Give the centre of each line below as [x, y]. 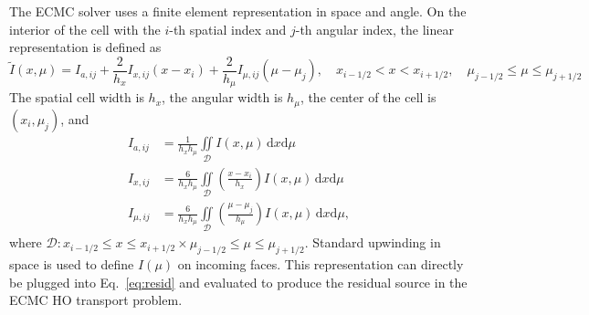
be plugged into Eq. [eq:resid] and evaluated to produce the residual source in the [238, 282]
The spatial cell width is [77, 97]
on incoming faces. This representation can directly [321, 264]
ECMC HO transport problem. [96, 300]
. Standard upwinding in [373, 242]
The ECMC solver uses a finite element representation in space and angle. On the [238, 11]
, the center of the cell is [368, 97]
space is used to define [72, 264]
